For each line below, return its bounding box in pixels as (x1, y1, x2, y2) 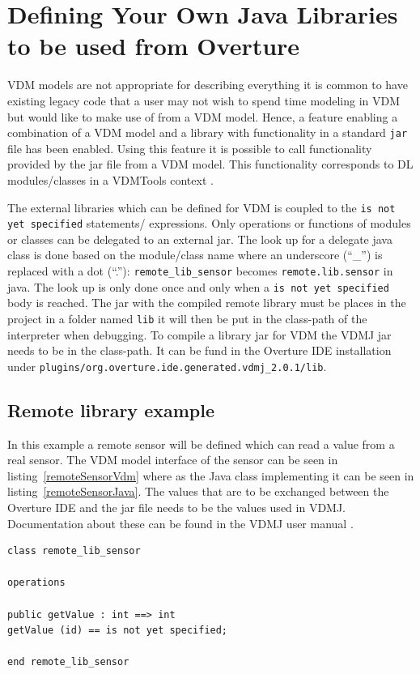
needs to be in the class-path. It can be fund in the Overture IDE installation (7, 342, 392, 359)
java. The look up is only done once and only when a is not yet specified (7, 278, 389, 295)
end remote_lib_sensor (7, 656, 129, 668)
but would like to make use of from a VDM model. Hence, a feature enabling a (7, 108, 398, 125)
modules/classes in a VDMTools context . (7, 171, 214, 188)
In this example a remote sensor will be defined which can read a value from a (7, 435, 395, 452)
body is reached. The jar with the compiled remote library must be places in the (7, 294, 406, 311)
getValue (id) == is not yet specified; (7, 625, 228, 637)
